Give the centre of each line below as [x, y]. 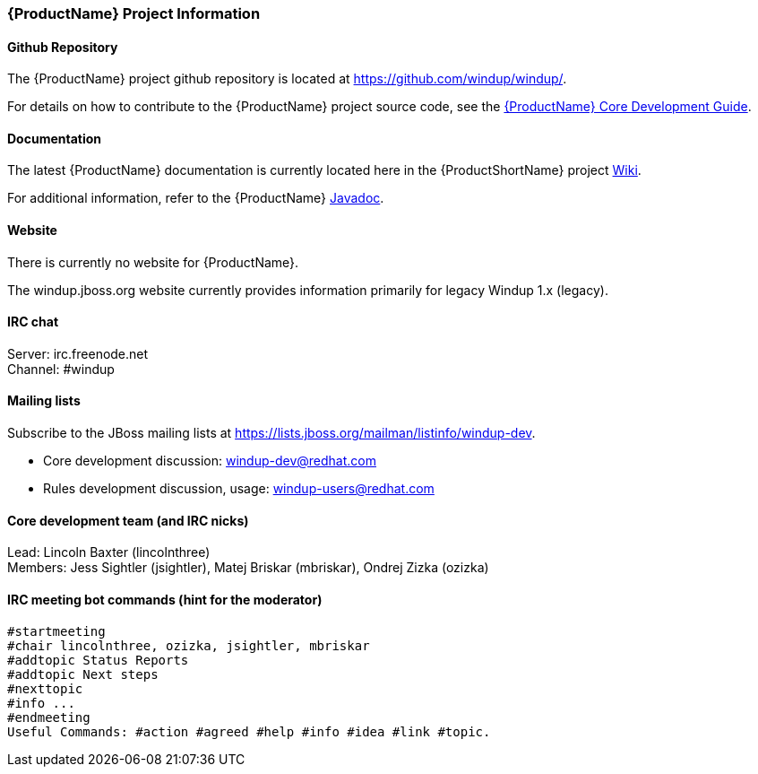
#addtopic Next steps [83, 674]
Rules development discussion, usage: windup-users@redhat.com [239, 489]
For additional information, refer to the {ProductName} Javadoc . [196, 198]
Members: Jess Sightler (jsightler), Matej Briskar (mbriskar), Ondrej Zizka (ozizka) [248, 568]
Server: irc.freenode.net [78, 353]
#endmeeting [49, 717]
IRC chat [33, 322]
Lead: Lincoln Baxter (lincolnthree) [109, 552]
